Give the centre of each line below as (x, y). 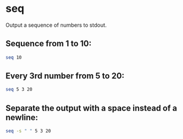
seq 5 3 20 (19, 90)
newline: (22, 117)
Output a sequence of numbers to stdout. (56, 25)
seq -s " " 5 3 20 (28, 131)
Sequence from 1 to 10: (48, 44)
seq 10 (14, 57)
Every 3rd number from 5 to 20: (65, 76)
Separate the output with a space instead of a (91, 108)
